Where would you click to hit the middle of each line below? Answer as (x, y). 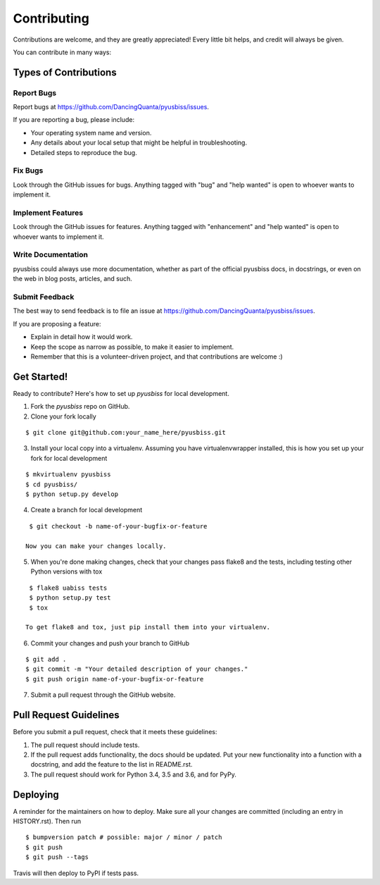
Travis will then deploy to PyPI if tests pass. (76, 873)
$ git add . (46, 660)
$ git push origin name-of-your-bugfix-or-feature (115, 679)
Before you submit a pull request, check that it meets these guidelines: (115, 732)
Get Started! (40, 377)
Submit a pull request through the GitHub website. (103, 695)
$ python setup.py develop (72, 494)
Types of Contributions (65, 72)
